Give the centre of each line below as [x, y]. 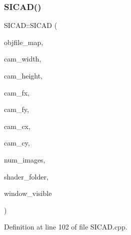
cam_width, [23, 59]
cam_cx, [17, 126]
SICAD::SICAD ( [31, 25]
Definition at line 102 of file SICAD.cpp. [66, 227]
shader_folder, [26, 176]
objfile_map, [24, 42]
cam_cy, [17, 143]
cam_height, [23, 75]
